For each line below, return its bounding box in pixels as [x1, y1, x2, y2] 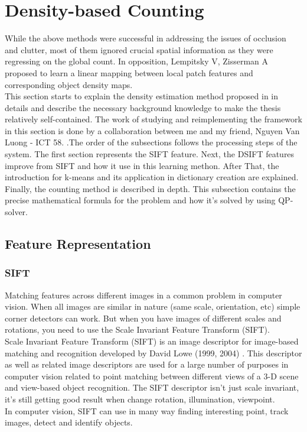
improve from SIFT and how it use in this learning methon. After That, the [5, 159, 279, 171]
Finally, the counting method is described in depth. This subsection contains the [5, 182, 296, 194]
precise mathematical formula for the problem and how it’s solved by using [5, 194, 276, 206]
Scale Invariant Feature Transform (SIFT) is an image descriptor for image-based [5, 335, 299, 347]
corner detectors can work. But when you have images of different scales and [5, 311, 282, 324]
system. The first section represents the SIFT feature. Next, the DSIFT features [5, 148, 295, 160]
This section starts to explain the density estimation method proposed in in [5, 90, 279, 102]
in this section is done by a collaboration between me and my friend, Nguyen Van [5, 124, 300, 137]
